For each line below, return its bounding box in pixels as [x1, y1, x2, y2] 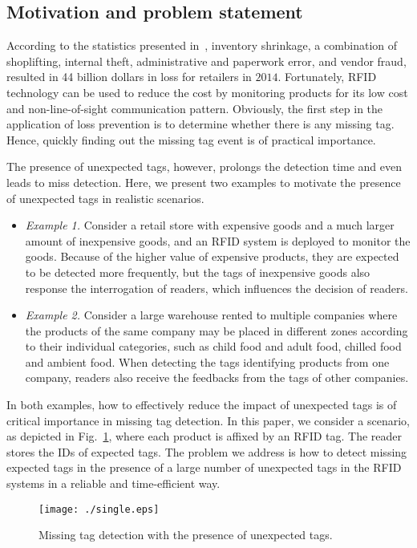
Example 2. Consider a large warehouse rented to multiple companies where [25, 306, 398, 323]
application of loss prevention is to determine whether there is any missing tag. [6, 116, 395, 132]
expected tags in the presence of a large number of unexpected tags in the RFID [6, 459, 402, 476]
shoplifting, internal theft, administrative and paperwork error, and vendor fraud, [6, 52, 407, 69]
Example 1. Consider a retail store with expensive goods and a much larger [25, 217, 395, 233]
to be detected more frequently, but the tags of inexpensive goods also [25, 263, 370, 280]
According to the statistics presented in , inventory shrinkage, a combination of [6, 37, 398, 54]
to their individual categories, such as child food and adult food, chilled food [25, 338, 402, 355]
